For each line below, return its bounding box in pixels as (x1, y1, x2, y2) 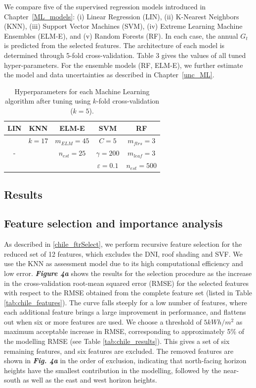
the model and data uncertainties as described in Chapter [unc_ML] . (4, 69, 214, 80)
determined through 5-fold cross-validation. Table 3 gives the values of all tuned (4, 50, 246, 60)
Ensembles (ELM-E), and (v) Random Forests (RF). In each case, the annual (4, 30, 238, 41)
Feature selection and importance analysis (4, 216, 223, 231)
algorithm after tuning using (4, 96, 91, 106)
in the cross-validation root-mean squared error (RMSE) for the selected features (4, 277, 249, 288)
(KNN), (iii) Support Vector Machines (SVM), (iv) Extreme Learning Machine (4, 21, 243, 31)
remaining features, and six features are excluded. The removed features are (4, 345, 234, 356)
